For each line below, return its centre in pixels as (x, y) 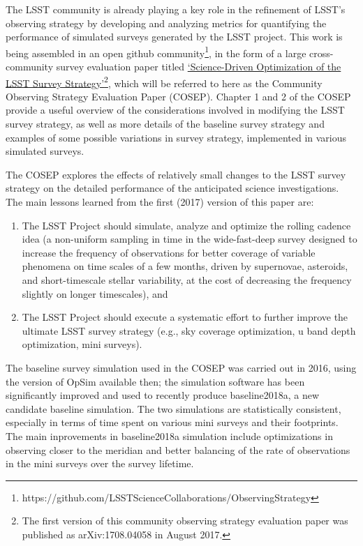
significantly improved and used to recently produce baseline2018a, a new (163, 395)
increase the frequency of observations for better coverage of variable (169, 252)
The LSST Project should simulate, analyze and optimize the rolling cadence (186, 225)
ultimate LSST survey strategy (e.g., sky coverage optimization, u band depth (189, 330)
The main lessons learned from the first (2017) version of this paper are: (160, 202)
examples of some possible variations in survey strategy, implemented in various (176, 137)
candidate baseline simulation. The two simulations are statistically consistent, (173, 408)
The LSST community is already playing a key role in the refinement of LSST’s (176, 9)
